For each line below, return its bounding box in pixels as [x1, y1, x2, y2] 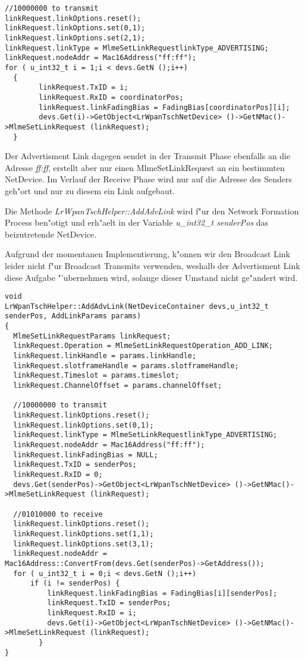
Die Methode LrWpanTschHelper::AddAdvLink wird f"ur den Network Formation [5, 204, 299, 217]
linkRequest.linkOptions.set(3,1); [13, 539, 154, 548]
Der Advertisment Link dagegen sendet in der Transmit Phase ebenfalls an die [5, 150, 291, 162]
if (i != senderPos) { [30, 579, 120, 588]
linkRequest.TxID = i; [39, 83, 128, 92]
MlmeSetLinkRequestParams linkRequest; [13, 331, 171, 340]
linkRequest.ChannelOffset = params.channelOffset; [13, 381, 222, 390]
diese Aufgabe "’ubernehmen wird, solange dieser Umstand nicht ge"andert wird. [5, 271, 298, 283]
